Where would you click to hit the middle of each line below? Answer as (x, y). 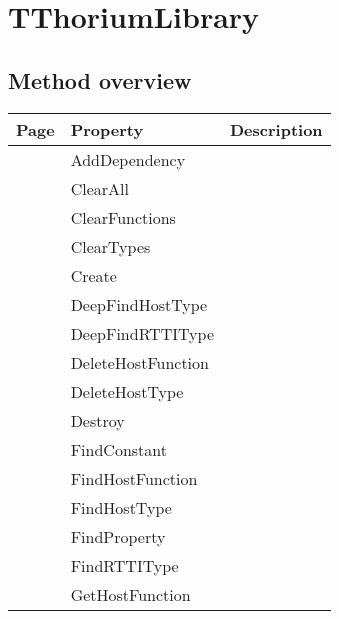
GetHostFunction (130, 594)
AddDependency (128, 159)
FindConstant (118, 449)
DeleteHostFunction (139, 362)
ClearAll (99, 188)
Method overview (100, 79)
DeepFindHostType (139, 304)
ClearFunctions (123, 217)
